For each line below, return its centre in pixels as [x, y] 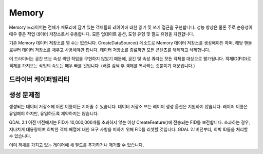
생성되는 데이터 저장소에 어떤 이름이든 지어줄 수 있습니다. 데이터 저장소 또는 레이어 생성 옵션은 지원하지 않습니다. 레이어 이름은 [128, 107]
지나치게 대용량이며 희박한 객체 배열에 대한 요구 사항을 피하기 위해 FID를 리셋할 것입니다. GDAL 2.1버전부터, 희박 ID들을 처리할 [128, 129]
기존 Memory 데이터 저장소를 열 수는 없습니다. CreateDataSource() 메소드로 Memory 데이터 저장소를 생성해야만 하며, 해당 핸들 [131, 43]
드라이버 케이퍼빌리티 [39, 80]
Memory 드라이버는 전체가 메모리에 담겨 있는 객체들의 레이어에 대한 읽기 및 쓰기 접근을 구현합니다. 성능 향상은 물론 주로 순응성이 [131, 27]
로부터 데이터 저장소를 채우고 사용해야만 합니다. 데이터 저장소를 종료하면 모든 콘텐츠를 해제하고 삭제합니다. [110, 50]
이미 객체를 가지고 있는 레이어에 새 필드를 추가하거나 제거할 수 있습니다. [76, 145]
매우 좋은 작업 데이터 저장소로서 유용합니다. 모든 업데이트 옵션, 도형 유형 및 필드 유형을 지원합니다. [102, 34]
